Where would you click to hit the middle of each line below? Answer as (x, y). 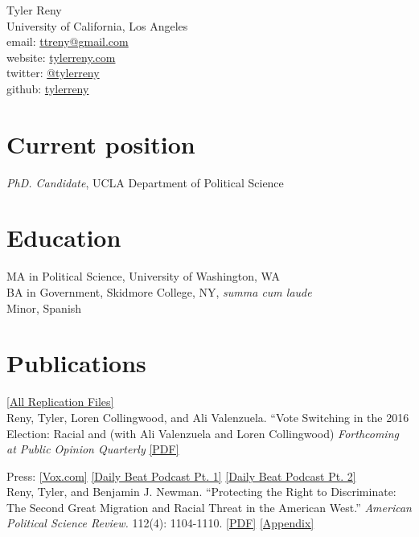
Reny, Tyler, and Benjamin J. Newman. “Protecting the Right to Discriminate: (201, 492)
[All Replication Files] (60, 402)
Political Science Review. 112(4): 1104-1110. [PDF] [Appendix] (160, 523)
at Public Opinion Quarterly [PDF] (93, 449)
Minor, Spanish (44, 307)
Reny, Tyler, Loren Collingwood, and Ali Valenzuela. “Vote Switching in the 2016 (208, 417)
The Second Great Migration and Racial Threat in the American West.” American (209, 507)
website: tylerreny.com (61, 57)
